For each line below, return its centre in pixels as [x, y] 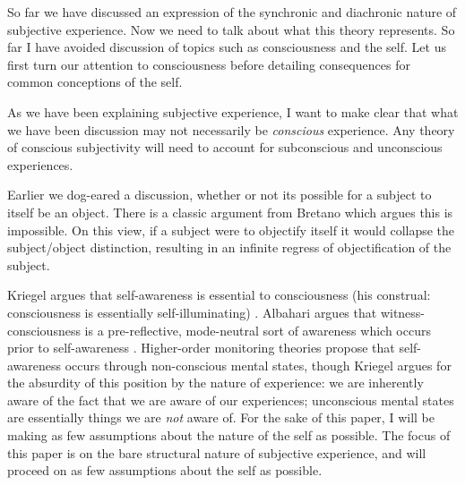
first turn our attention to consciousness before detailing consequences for [209, 64]
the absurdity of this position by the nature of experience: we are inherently [215, 383]
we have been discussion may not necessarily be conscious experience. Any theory [231, 129]
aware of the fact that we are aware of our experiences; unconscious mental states [231, 400]
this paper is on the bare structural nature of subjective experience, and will [217, 452]
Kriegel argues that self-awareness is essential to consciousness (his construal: [219, 295]
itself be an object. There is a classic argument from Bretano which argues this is [230, 212]
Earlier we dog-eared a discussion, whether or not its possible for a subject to [220, 195]
